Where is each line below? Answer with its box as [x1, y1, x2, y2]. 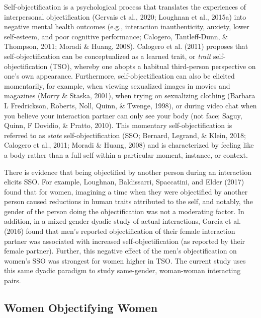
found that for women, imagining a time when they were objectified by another [4, 186, 248, 197]
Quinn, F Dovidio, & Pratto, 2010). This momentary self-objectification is [4, 120, 232, 131]
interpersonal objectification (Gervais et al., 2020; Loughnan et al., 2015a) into [4, 11, 246, 22]
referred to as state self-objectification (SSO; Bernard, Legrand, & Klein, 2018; [4, 130, 246, 140]
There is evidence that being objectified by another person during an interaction [4, 166, 251, 177]
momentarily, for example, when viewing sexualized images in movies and [4, 80, 230, 91]
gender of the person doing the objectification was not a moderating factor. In [4, 206, 244, 216]
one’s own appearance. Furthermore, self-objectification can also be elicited [4, 71, 235, 81]
